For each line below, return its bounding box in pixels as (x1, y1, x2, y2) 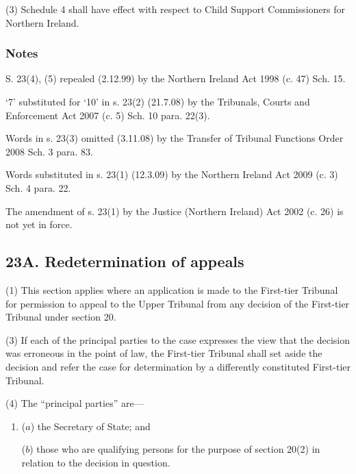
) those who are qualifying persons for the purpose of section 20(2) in (29, 442, 320, 456)
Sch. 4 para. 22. (5, 180, 71, 195)
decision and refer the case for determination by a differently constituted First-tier (5, 359, 351, 373)
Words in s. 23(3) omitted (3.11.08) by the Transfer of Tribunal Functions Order (5, 131, 344, 145)
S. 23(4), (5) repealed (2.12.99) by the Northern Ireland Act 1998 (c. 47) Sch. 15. (5, 71, 346, 86)
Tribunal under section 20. (5, 310, 116, 324)
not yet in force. (5, 217, 73, 232)
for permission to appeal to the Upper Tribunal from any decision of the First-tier (5, 296, 350, 310)
